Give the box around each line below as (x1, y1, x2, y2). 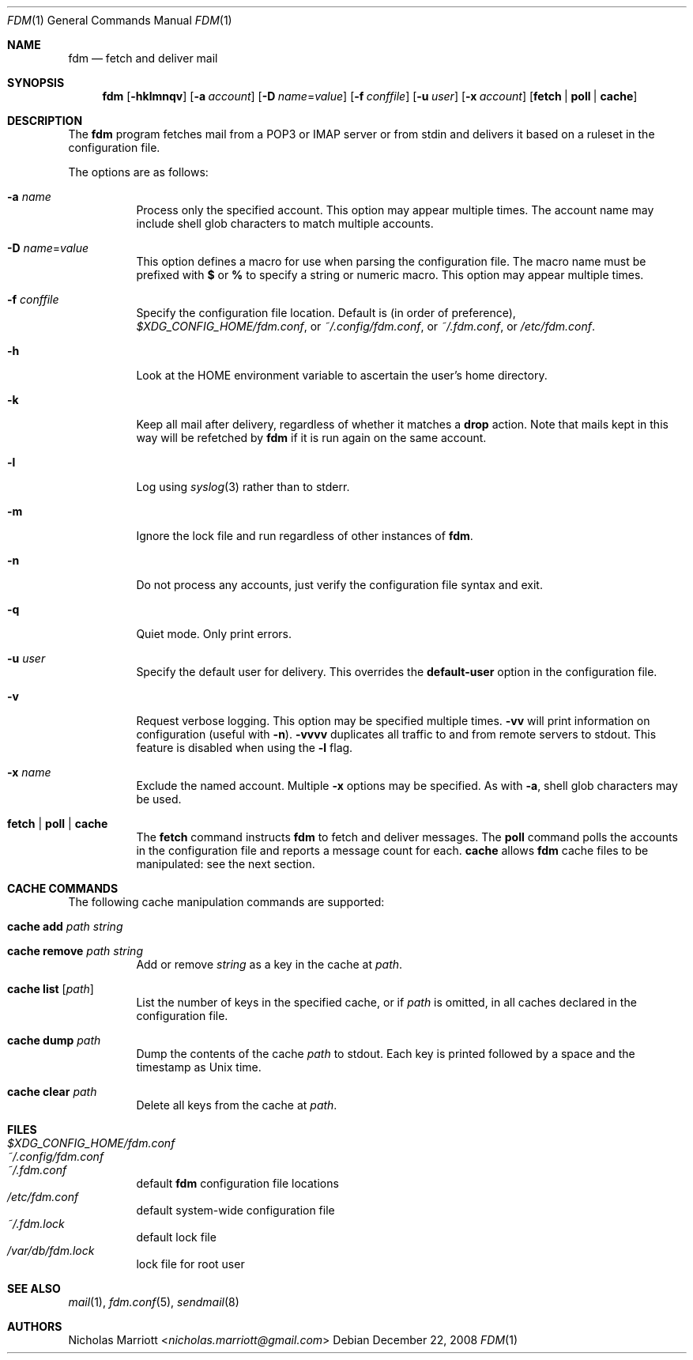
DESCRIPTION (7, 114, 83, 127)
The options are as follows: (68, 165, 209, 179)
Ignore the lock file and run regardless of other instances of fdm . (136, 529, 473, 542)
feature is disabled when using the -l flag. (136, 741, 353, 754)
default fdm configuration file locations (136, 1177, 339, 1190)
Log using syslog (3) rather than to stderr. (136, 480, 350, 493)
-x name (7, 765, 51, 779)
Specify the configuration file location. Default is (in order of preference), (136, 306, 516, 319)
